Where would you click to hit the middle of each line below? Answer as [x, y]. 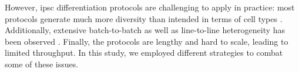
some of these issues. [42, 64]
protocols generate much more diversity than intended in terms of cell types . [144, 18]
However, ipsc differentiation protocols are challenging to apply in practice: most [150, 7]
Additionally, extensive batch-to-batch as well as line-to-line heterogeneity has [145, 30]
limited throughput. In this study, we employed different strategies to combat [144, 53]
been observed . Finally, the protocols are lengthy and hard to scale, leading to [147, 41]
